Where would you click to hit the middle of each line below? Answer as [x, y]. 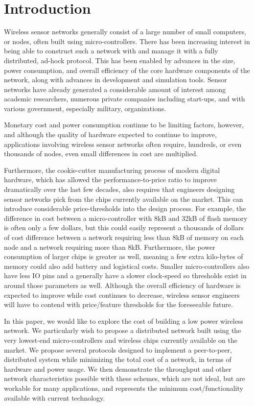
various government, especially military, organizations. [85, 108]
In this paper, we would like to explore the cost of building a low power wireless [124, 321]
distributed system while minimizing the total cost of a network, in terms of [118, 359]
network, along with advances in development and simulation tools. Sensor [115, 80]
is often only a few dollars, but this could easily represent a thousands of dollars [124, 227]
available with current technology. [55, 397]
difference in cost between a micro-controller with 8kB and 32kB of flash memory [126, 218]
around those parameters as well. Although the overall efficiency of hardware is [122, 285]
